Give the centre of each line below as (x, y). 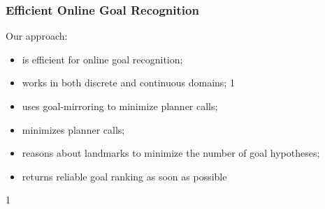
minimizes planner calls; (73, 129)
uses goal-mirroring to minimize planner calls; (120, 106)
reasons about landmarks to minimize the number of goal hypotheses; (171, 153)
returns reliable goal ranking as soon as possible (124, 176)
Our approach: (37, 36)
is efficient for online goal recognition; (102, 59)
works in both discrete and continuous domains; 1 (128, 83)
